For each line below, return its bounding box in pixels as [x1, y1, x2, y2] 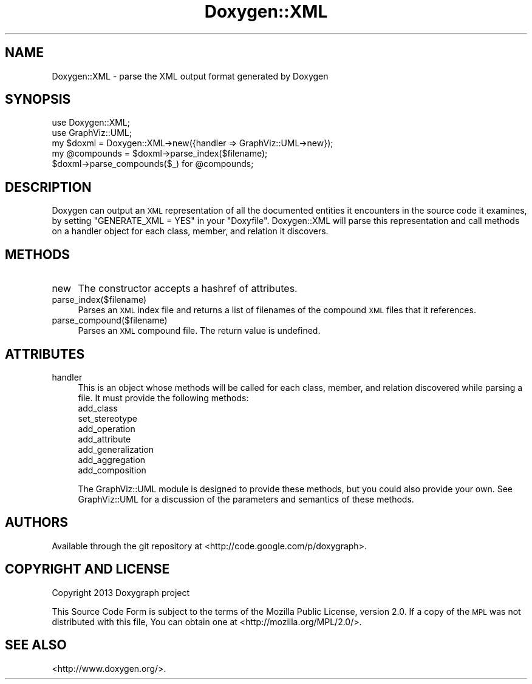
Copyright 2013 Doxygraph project [52, 587, 190, 598]
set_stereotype [78, 413, 137, 424]
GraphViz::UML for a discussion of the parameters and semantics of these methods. [78, 493, 414, 504]
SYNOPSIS [5, 92, 71, 107]
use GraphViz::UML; [52, 127, 132, 138]
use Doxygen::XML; [52, 117, 131, 128]
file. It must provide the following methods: [78, 392, 249, 403]
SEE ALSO [5, 637, 67, 653]
